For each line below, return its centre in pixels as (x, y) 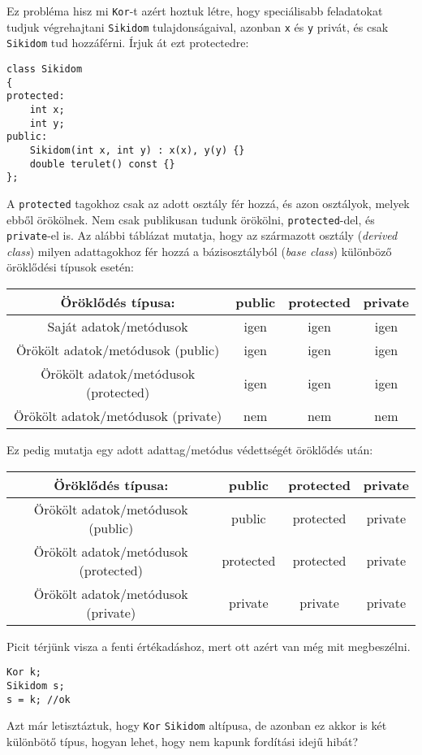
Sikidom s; (36, 686)
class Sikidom (45, 69)
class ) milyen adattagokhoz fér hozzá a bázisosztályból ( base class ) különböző (199, 251)
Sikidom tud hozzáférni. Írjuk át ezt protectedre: (128, 43)
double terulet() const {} (102, 164)
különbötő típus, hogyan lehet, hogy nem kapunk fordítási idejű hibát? (183, 741)
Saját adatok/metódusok (118, 327)
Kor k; (24, 673)
